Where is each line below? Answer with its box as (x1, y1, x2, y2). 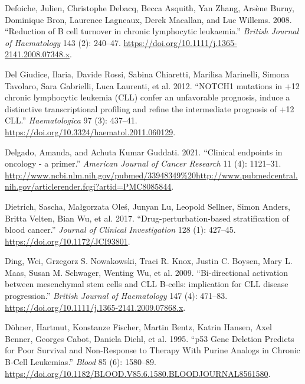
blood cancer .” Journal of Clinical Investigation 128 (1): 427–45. (5, 223, 236, 236)
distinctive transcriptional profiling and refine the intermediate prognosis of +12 (5, 102, 294, 115)
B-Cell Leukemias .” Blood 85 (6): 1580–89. (5, 356, 156, 368)
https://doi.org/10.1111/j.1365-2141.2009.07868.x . (5, 301, 186, 313)
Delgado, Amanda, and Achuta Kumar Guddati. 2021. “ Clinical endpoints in (5, 145, 283, 158)
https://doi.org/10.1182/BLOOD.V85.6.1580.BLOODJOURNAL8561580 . (5, 367, 271, 379)
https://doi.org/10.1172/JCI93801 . (5, 235, 130, 247)
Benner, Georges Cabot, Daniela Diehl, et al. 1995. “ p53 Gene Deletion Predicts (5, 332, 294, 344)
